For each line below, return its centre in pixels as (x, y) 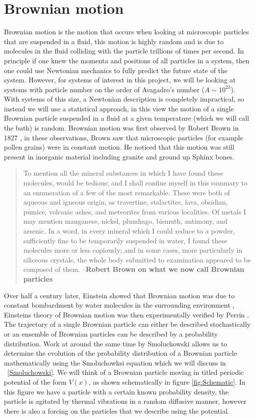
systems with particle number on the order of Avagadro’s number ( (104, 89)
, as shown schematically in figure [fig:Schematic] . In (167, 381)
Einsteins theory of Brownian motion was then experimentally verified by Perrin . (127, 314)
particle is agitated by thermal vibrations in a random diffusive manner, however (125, 401)
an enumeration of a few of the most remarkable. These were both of (127, 192)
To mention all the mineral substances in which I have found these (123, 173)
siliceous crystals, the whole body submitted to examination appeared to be (137, 259)
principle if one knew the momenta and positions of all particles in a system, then (127, 60)
